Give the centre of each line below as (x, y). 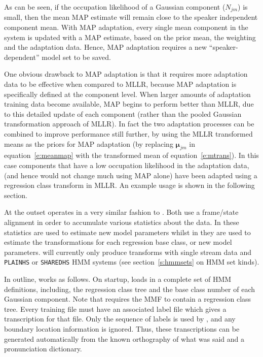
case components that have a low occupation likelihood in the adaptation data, (127, 165)
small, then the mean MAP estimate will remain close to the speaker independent (131, 17)
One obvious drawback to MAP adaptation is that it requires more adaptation (126, 74)
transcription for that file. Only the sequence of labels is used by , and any (120, 319)
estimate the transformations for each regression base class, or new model (118, 242)
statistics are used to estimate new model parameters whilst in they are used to (127, 232)
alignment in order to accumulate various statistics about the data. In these (122, 222)
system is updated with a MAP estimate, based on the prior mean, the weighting (130, 37)
